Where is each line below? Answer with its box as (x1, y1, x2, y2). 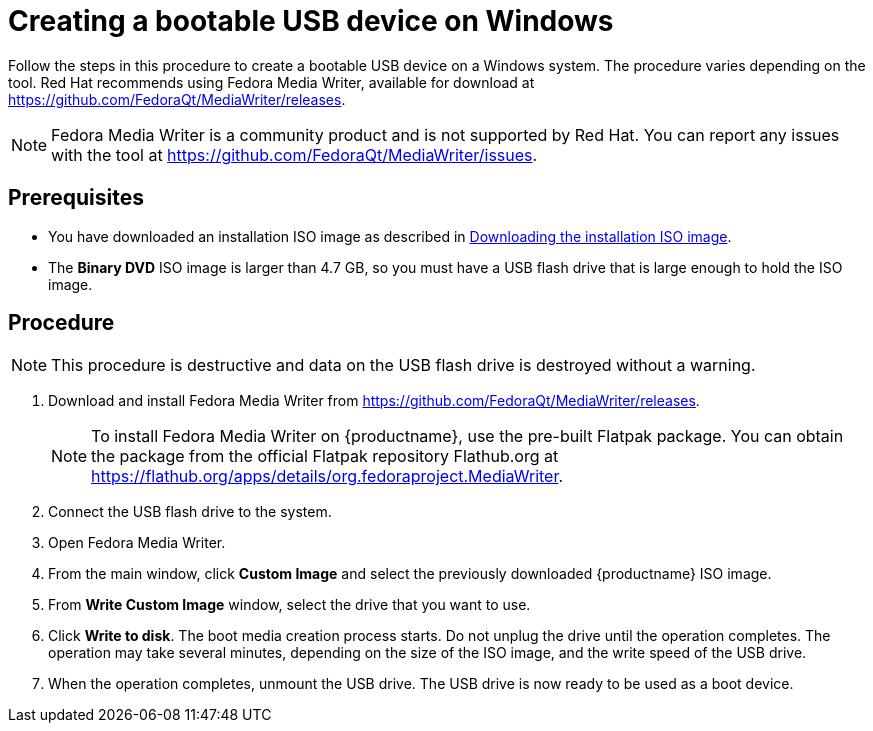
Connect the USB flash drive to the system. (48, 503, 332, 521)
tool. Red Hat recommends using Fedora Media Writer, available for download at (8, 73, 535, 91)
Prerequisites (8, 185, 144, 211)
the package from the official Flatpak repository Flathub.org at (91, 446, 559, 467)
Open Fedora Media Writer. (48, 534, 226, 552)
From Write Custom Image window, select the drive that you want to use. (48, 596, 531, 614)
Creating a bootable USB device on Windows (8, 4, 614, 38)
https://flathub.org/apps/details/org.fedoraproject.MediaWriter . (91, 466, 564, 487)
